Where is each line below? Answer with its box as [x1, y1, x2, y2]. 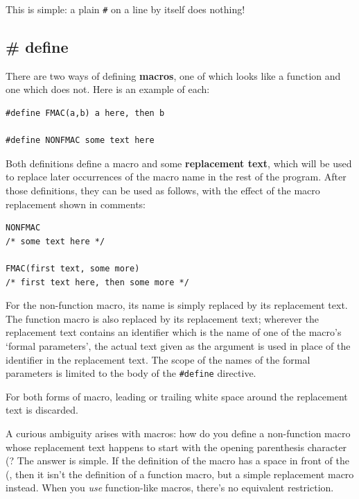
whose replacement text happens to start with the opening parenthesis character [6, 439, 347, 454]
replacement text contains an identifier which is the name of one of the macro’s [6, 325, 342, 339]
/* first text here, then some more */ [6, 277, 189, 287]
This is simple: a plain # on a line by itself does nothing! [6, 2, 245, 16]
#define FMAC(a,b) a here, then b [6, 108, 165, 119]
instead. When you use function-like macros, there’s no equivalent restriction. [6, 480, 334, 495]
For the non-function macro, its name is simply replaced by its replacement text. [6, 298, 348, 312]
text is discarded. [6, 403, 78, 417]
